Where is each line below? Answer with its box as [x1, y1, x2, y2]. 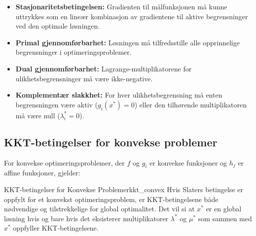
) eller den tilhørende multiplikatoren [134, 99, 247, 109]
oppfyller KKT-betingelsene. [13, 223, 99, 233]
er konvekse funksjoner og [149, 157, 227, 168]
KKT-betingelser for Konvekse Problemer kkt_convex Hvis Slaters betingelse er [4, 184, 243, 194]
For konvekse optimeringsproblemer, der [4, 157, 125, 168]
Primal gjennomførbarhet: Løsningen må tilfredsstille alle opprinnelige [15, 37, 240, 47]
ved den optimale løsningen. [15, 21, 100, 31]
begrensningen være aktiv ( [15, 99, 98, 109]
